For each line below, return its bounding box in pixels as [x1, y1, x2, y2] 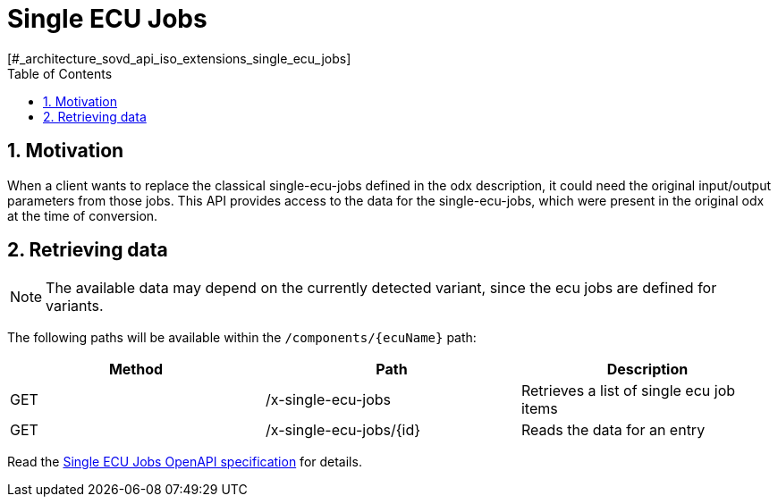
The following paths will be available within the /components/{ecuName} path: [7, 330, 477, 346]
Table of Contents [7, 65, 113, 81]
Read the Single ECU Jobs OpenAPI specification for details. [7, 454, 362, 470]
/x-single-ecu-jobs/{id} [265, 421, 421, 440]
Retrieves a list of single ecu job [520, 382, 736, 400]
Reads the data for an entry [520, 421, 706, 440]
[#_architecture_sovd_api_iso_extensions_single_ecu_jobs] [7, 50, 351, 66]
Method [108, 360, 164, 379]
